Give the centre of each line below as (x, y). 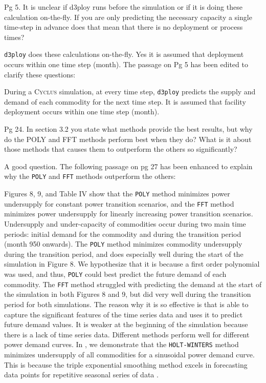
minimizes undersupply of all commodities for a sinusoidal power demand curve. (129, 354)
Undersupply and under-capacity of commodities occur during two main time (125, 224)
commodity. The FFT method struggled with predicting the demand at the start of (133, 284)
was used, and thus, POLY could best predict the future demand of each (115, 274)
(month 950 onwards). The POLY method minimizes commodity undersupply (123, 244)
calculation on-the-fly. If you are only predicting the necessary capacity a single (128, 17)
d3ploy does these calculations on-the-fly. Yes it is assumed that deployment (124, 54)
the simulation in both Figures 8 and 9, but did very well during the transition (128, 294)
